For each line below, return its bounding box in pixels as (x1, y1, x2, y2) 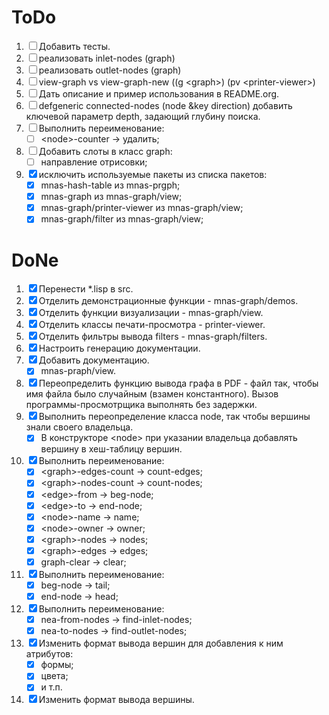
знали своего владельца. (25, 421, 134, 433)
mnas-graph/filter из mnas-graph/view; (40, 213, 204, 225)
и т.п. (40, 681, 63, 693)
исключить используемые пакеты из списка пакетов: (38, 169, 268, 181)
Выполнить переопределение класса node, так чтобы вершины (38, 411, 311, 423)
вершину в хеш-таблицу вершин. (40, 443, 183, 455)
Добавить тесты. (38, 40, 111, 52)
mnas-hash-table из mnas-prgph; (40, 179, 181, 191)
